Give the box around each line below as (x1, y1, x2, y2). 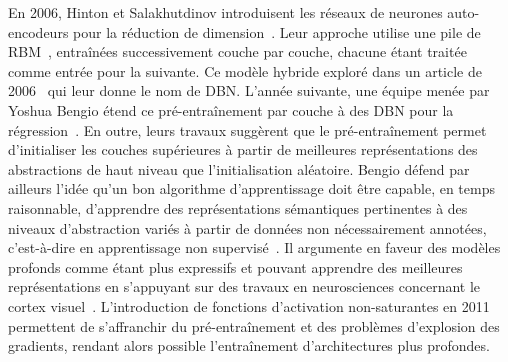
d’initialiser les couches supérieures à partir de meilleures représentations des (8, 139, 478, 160)
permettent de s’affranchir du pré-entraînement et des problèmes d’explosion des (8, 315, 500, 336)
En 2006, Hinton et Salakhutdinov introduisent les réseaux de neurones (8, 2, 443, 22)
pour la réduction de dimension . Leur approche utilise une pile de (73, 21, 481, 42)
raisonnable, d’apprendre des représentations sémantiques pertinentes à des (8, 197, 468, 218)
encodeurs (8, 21, 69, 42)
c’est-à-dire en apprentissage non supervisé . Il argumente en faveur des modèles (8, 237, 501, 258)
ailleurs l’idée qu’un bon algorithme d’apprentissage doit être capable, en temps (8, 178, 495, 199)
